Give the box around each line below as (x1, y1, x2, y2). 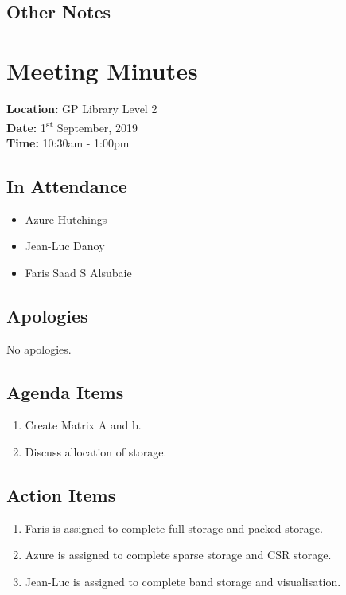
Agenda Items (6, 379, 124, 404)
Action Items (6, 482, 116, 507)
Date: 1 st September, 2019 (6, 116, 138, 135)
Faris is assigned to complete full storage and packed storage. (25, 519, 323, 536)
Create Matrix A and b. (25, 417, 142, 433)
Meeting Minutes (6, 53, 198, 86)
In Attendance (6, 173, 127, 198)
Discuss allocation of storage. (25, 443, 167, 460)
